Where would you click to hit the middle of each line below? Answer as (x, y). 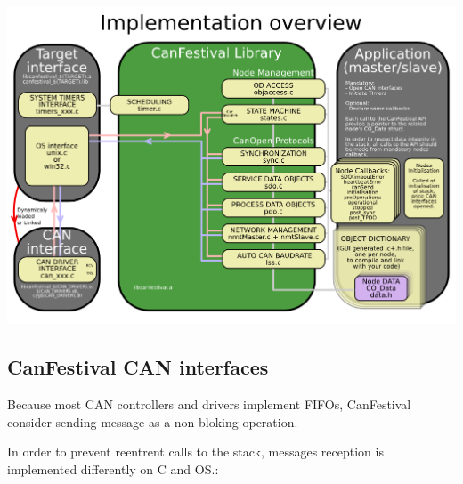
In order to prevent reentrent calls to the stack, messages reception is (195, 452)
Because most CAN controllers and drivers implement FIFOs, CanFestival (209, 404)
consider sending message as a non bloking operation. (153, 421)
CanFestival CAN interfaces (138, 367)
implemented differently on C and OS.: (113, 468)
